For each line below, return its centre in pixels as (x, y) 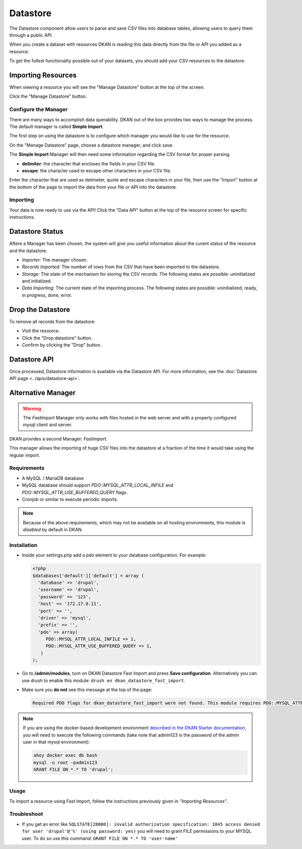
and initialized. (37, 281)
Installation (23, 545)
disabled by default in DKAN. (53, 530)
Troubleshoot (26, 814)
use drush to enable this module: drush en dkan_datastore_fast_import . (104, 680)
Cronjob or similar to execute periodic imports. (70, 499)
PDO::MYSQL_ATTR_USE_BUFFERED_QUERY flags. (75, 492)
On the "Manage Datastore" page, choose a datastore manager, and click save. (91, 145)
